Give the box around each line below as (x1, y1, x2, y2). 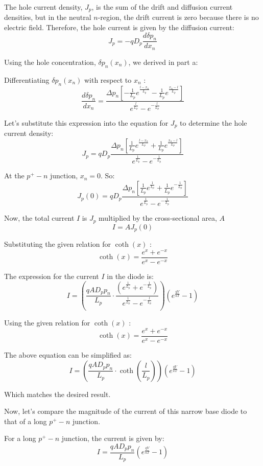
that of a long (4, 415, 47, 426)
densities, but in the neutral (4, 12, 91, 22)
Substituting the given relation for (4, 239, 111, 249)
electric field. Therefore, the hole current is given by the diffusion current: (4, 22, 234, 33)
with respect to (84, 74, 132, 85)
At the (4, 170, 25, 181)
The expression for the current (4, 270, 99, 281)
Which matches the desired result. (4, 388, 111, 399)
